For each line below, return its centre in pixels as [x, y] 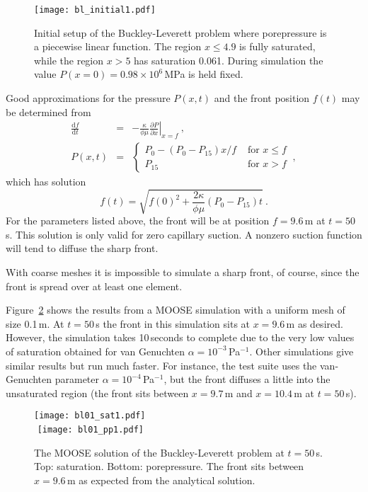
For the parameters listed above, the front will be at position [138, 221]
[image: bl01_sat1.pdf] [90, 416]
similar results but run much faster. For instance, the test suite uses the [161, 365]
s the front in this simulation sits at [173, 323]
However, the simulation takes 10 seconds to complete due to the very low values [180, 337]
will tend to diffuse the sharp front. [82, 248]
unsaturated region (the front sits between [97, 393]
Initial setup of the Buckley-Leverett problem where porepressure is [180, 32]
